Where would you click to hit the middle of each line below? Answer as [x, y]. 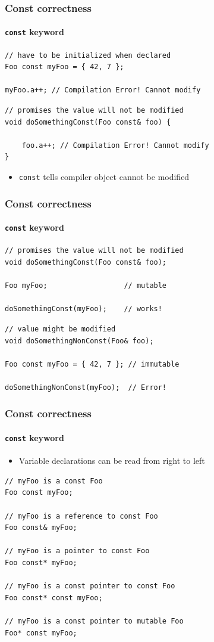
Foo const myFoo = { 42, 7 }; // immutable [92, 364]
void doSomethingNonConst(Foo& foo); [79, 341]
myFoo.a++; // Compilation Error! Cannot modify [103, 90]
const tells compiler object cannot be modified [104, 177]
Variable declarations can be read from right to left [112, 460]
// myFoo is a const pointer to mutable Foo [94, 621]
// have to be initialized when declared [88, 55]
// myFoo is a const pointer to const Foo [90, 586]
